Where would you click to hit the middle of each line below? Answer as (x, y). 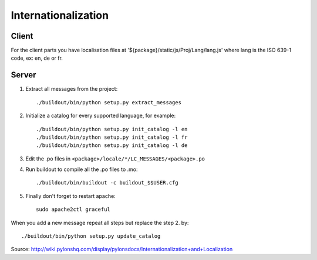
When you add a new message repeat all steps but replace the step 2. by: (100, 223)
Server (23, 75)
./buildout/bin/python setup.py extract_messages (109, 102)
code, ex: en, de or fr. (37, 58)
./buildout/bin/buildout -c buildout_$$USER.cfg (107, 183)
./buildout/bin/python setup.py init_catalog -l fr (112, 137)
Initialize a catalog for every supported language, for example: (101, 116)
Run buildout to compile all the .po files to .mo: (82, 169)
